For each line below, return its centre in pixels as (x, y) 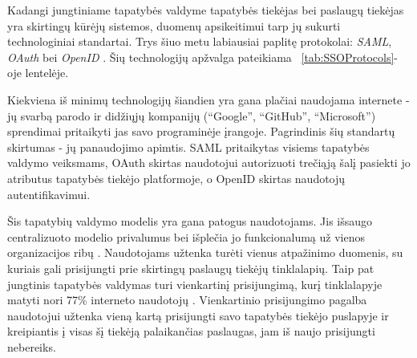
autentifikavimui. (49, 194)
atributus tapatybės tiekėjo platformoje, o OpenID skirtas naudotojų (176, 178)
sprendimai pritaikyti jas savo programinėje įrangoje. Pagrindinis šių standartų (201, 131)
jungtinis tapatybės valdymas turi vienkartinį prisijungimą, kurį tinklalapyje (195, 284)
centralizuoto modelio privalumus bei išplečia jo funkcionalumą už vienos (186, 236)
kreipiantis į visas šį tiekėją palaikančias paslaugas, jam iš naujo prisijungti (191, 331)
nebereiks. (32, 346)
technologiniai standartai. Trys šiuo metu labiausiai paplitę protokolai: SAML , (200, 41)
